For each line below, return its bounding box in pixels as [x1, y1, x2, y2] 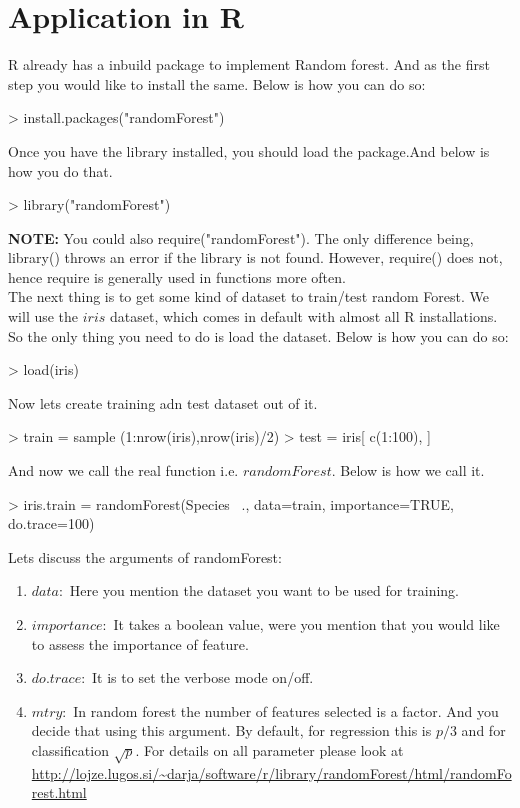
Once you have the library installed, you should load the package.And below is [8, 140, 490, 161]
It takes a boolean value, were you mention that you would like [113, 614, 500, 634]
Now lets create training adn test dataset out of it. [8, 392, 318, 413]
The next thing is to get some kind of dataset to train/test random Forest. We [8, 286, 489, 307]
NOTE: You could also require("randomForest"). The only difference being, [8, 227, 474, 248]
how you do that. [8, 160, 113, 181]
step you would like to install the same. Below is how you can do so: [8, 73, 426, 94]
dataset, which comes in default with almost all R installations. [109, 306, 498, 327]
